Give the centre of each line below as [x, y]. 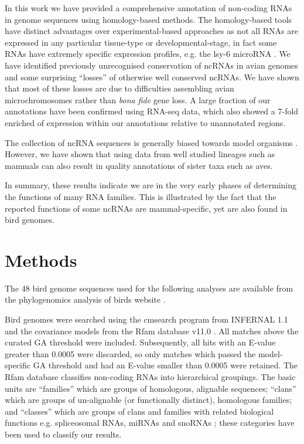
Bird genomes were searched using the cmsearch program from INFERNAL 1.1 [146, 319]
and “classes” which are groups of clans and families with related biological [139, 411]
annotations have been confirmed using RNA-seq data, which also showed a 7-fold [152, 111]
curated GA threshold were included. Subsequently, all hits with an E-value [140, 342]
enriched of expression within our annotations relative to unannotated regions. [145, 122]
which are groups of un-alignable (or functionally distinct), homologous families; [148, 400]
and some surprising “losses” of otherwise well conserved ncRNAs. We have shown [152, 77]
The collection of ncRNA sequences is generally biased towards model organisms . [151, 142]
